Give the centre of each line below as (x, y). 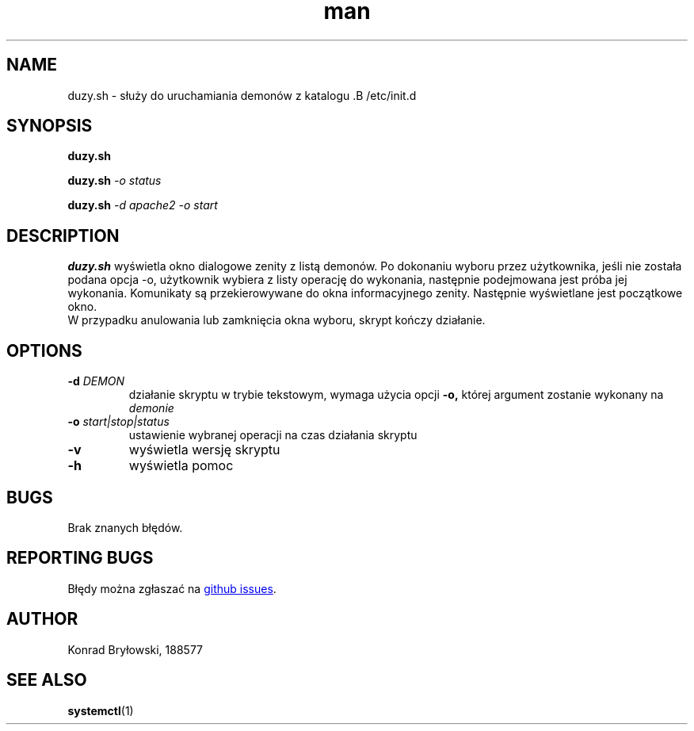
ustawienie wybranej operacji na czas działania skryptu (273, 435)
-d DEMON (96, 381)
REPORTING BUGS (80, 558)
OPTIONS (44, 350)
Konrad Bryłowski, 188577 (135, 649)
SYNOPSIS (50, 126)
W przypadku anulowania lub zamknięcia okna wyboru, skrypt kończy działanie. (276, 320)
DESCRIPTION (63, 235)
